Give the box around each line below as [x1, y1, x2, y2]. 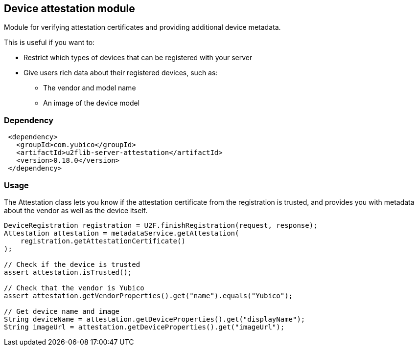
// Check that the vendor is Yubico [4, 284, 144, 292]
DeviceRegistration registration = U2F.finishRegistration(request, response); [4, 221, 318, 229]
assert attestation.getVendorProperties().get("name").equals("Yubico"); [4, 291, 293, 300]
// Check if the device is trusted [4, 260, 140, 268]
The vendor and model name [43, 84, 136, 92]
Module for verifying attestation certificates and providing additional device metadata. [4, 23, 281, 32]
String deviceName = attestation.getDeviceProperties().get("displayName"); [4, 315, 305, 323]
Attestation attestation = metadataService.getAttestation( [4, 229, 239, 237]
